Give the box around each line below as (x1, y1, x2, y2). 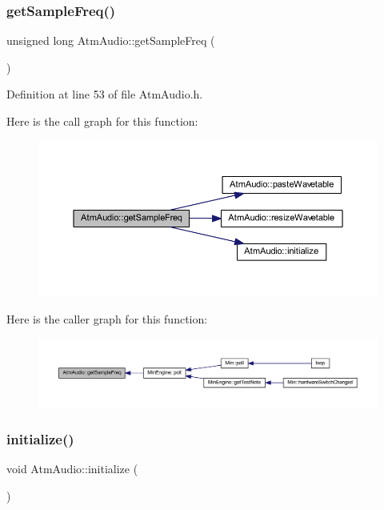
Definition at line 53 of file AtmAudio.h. (6, 86, 203, 102)
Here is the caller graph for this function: (6, 310, 208, 327)
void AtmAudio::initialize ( (6, 460, 138, 477)
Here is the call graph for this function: (6, 113, 198, 129)
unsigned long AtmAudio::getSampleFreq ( (6, 32, 215, 49)
